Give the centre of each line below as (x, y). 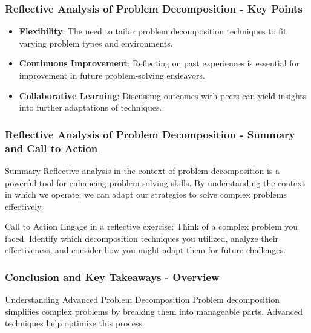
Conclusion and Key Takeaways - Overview (112, 277)
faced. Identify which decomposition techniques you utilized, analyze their (142, 238)
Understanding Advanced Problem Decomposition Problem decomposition (142, 299)
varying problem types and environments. (96, 43)
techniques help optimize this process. (75, 323)
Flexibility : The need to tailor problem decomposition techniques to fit (153, 31)
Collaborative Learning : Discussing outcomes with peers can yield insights (163, 95)
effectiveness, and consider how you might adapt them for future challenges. (145, 250)
